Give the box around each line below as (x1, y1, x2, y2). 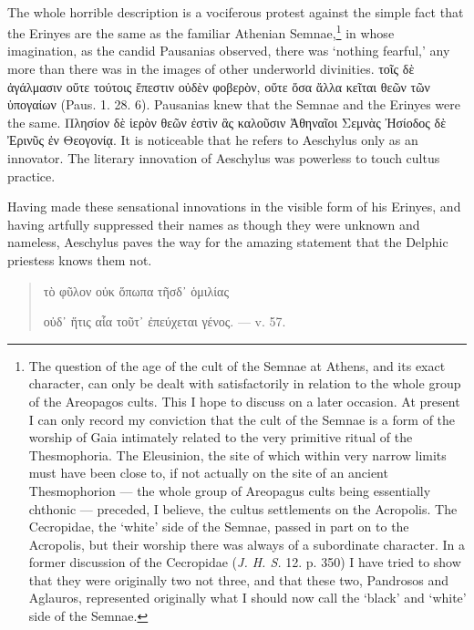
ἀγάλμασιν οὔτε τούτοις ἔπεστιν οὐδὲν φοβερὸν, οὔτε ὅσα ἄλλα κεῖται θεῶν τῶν (7, 77, 430, 96)
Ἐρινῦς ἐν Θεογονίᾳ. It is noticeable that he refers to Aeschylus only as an (7, 130, 418, 150)
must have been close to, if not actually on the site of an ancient (28, 463, 388, 482)
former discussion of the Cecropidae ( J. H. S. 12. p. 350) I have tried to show (28, 553, 461, 572)
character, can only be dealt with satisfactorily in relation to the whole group (28, 374, 461, 393)
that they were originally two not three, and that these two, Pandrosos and (28, 570, 449, 589)
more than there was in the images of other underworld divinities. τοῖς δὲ (7, 59, 415, 78)
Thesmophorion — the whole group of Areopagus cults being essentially (28, 480, 431, 500)
